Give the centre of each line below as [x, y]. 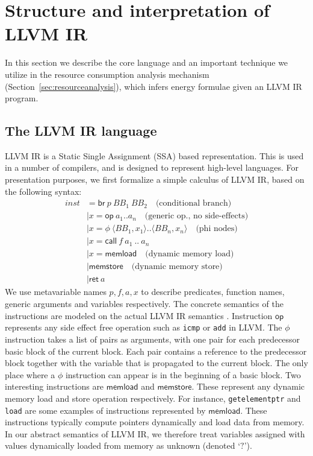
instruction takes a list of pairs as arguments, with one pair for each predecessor [153, 339]
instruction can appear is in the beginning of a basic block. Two [183, 374]
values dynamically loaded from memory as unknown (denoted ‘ [123, 445]
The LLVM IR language [81, 131]
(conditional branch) [194, 204]
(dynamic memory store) [177, 267]
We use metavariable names [56, 292]
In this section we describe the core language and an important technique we [147, 62]
